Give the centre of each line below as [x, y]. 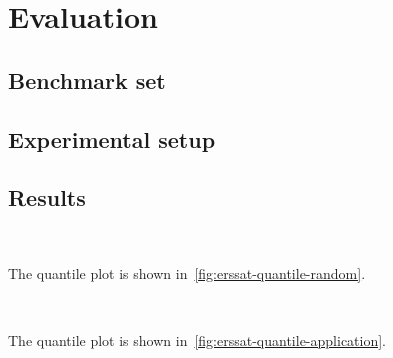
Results [47, 197]
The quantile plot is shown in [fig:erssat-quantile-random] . [187, 272]
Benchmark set [87, 79]
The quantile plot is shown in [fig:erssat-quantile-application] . [197, 339]
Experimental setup [112, 138]
